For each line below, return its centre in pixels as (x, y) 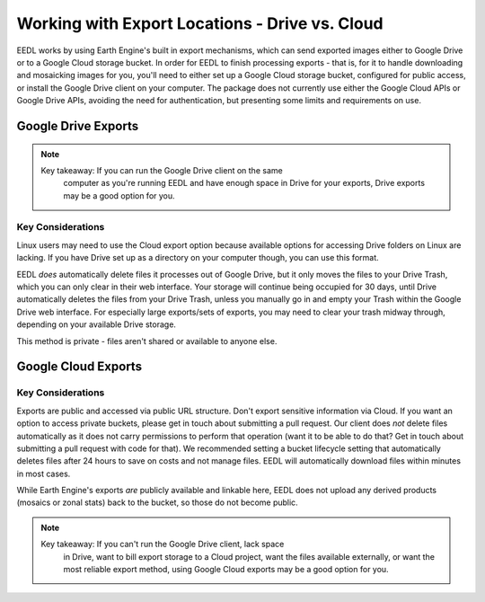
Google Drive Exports (78, 126)
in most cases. (44, 474)
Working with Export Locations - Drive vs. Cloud (200, 23)
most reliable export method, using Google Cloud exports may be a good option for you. (226, 570)
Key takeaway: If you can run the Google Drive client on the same (162, 170)
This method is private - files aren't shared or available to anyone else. (147, 341)
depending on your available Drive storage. (97, 324)
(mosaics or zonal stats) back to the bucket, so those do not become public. (157, 502)
